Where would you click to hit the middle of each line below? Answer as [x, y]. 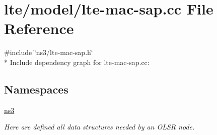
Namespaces [36, 89]
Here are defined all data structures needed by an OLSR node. [99, 127]
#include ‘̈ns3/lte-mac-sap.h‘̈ [49, 52]
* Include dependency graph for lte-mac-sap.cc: [77, 62]
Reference [39, 28]
